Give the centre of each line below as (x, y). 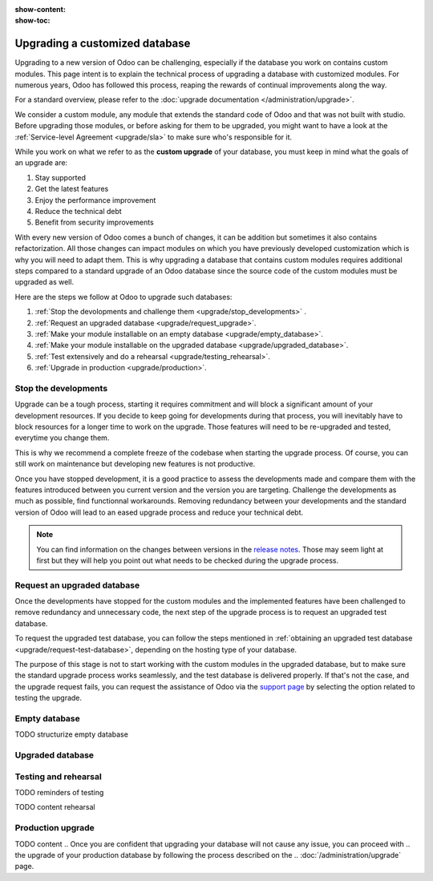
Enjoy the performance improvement (95, 200)
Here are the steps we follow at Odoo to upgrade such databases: (123, 297)
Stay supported (60, 177)
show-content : (40, 9)
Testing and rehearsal (58, 776)
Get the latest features (72, 189)
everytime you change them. (62, 438)
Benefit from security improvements (94, 222)
